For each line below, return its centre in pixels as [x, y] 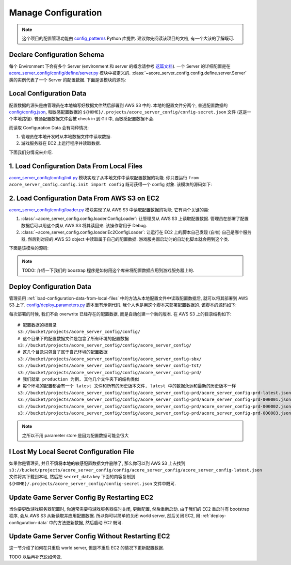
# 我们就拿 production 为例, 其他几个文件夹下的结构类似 [78, 379]
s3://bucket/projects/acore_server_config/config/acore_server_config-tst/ [110, 366]
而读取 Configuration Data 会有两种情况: [49, 127]
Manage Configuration [56, 13]
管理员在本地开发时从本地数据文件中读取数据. [66, 137]
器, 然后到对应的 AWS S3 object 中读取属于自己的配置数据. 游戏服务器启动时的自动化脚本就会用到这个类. [125, 239]
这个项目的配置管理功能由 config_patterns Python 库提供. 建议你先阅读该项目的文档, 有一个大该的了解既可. [128, 38]
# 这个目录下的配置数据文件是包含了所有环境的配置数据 [73, 338]
